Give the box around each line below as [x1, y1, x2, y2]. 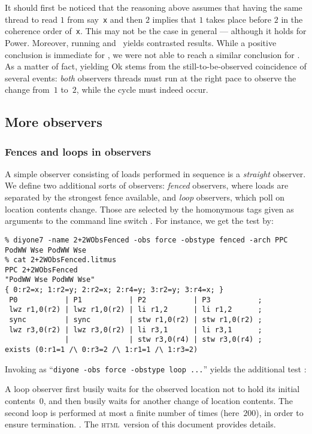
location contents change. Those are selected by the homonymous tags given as [5, 202, 294, 215]
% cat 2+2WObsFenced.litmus [5, 256, 117, 265]
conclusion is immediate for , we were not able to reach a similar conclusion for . [5, 48, 300, 60]
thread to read [5, 13, 57, 25]
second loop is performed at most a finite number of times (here [5, 406, 240, 418]
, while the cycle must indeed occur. [76, 83, 208, 96]
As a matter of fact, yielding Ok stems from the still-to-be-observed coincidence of [5, 60, 307, 72]
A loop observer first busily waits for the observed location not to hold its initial [5, 383, 300, 395]
